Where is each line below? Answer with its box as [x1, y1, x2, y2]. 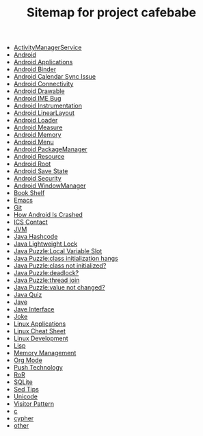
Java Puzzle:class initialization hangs [13, 255, 118, 263]
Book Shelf [13, 189, 45, 197]
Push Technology [13, 363, 63, 372]
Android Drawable [13, 87, 65, 95]
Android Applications [13, 58, 73, 66]
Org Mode [13, 356, 42, 364]
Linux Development [13, 334, 68, 343]
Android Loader [13, 116, 58, 125]
